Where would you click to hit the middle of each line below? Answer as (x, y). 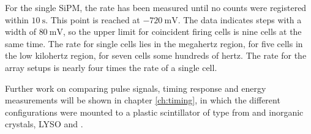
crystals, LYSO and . (44, 124)
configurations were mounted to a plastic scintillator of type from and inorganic (154, 112)
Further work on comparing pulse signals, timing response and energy (136, 88)
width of (21, 32)
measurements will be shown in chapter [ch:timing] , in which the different (143, 100)
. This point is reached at (93, 19)
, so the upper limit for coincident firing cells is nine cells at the (182, 32)
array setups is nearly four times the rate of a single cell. (111, 67)
